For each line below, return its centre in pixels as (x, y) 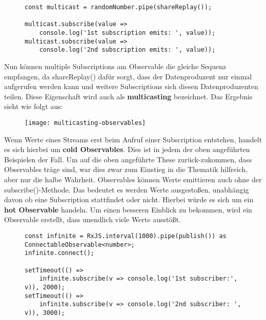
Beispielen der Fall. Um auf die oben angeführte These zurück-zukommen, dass (128, 159)
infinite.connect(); (60, 253)
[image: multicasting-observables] (85, 123)
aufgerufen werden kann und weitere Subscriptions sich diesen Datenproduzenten (131, 86)
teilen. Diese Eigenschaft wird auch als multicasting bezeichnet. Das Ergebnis (128, 96)
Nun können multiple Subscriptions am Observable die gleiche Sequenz (115, 66)
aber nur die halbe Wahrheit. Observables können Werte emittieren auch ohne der (133, 179)
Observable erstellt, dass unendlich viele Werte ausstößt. (93, 219)
